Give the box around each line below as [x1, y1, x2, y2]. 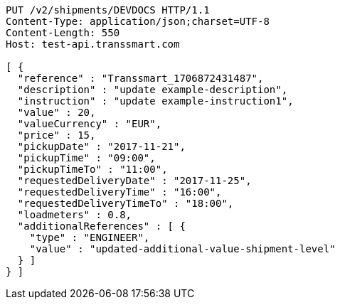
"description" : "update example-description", [17, 84, 288, 95]
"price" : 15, [17, 129, 96, 141]
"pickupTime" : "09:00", [17, 152, 156, 164]
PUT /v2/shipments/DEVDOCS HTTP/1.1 [6, 4, 210, 16]
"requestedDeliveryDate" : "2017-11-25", [17, 175, 252, 186]
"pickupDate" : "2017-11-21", [17, 141, 186, 152]
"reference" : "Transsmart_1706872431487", [17, 73, 264, 84]
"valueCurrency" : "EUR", [17, 118, 162, 129]
